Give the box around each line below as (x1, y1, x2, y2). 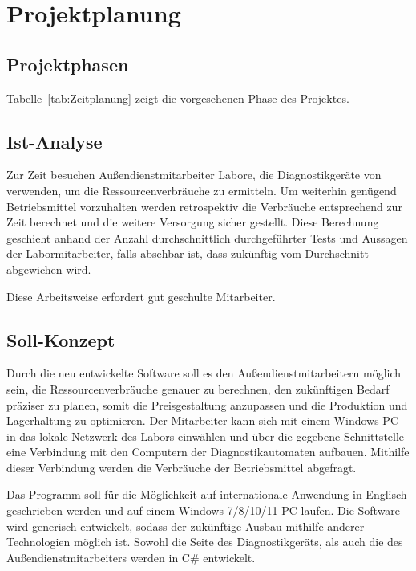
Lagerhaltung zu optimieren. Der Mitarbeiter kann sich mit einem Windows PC (6, 412, 399, 429)
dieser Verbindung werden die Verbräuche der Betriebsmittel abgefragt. (6, 459, 357, 475)
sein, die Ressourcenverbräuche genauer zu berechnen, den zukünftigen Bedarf (6, 380, 390, 397)
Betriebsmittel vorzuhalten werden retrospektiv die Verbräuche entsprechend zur (6, 198, 402, 214)
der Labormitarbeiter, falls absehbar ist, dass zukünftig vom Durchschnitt (6, 245, 369, 262)
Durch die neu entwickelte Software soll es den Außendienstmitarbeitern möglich (6, 365, 402, 381)
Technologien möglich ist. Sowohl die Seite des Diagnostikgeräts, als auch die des (6, 533, 403, 550)
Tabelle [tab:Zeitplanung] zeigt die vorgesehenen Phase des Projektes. (6, 89, 349, 106)
